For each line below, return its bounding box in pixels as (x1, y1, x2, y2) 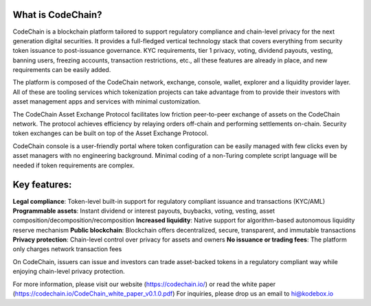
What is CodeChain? (12, 9, 102, 21)
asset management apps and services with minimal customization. (12, 97, 201, 106)
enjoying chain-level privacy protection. (12, 268, 125, 276)
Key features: (12, 179, 72, 191)
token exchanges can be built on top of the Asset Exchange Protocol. (12, 129, 209, 137)
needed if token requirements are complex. (12, 161, 135, 169)
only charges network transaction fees (12, 245, 122, 253)
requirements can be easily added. (12, 66, 111, 74)
